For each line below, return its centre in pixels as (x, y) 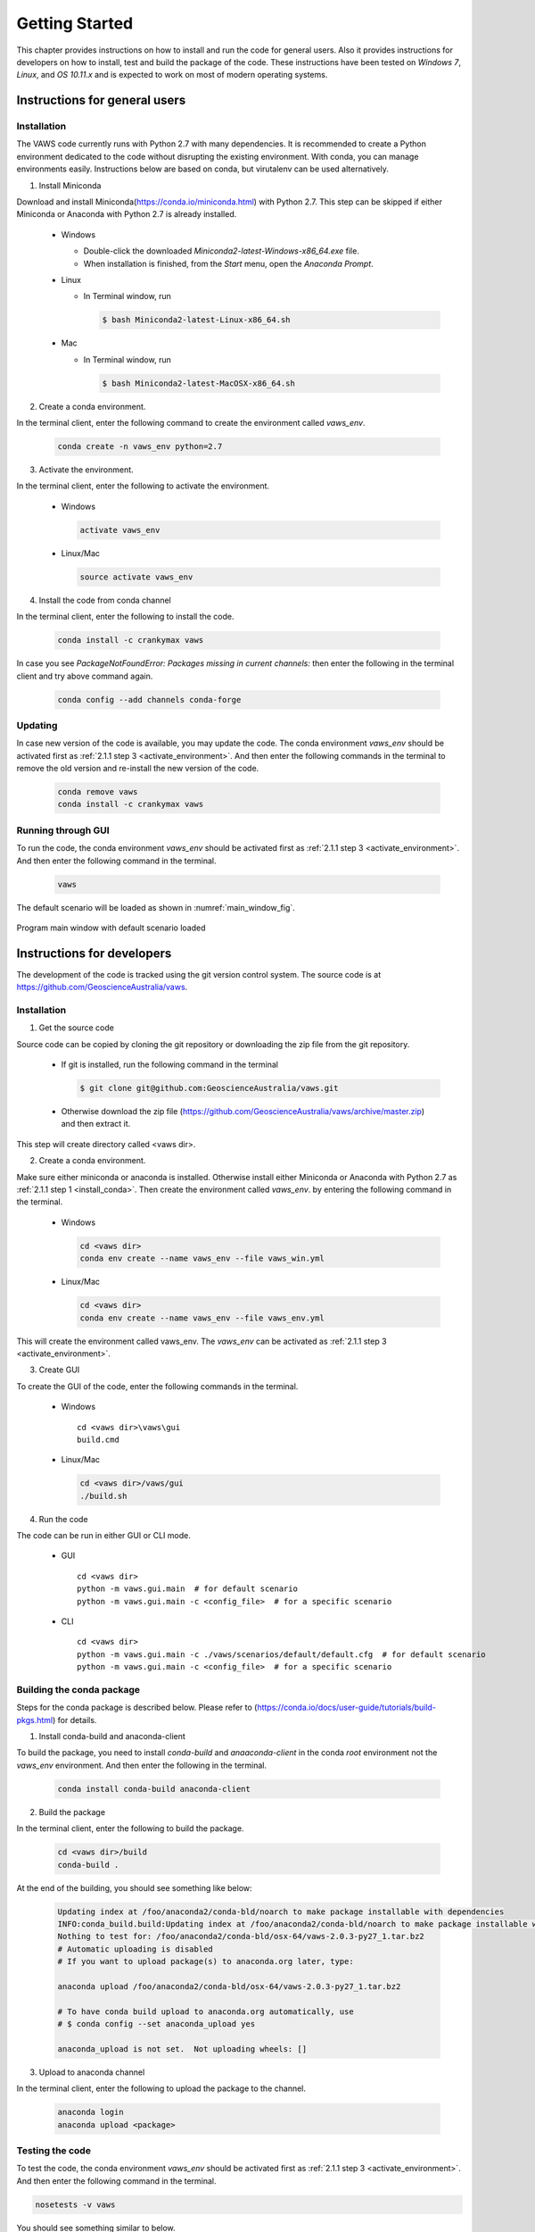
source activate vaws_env (136, 577)
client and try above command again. (85, 676)
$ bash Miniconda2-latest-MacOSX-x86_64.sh (199, 383)
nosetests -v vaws (75, 2204)
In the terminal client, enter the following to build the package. (130, 1828)
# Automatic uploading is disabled (135, 1949)
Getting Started (75, 23)
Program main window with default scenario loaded (111, 928)
